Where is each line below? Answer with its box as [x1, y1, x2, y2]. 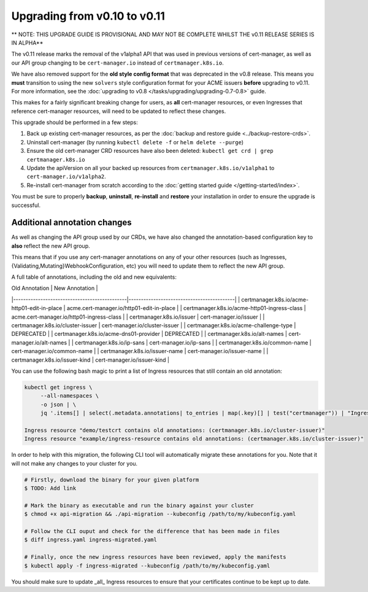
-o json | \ [40, 401, 77, 408]
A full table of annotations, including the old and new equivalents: [11, 273, 177, 281]
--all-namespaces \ [40, 392, 99, 399]
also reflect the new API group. [11, 242, 90, 249]
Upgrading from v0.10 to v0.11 [11, 9, 166, 23]
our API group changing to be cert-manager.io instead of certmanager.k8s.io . [11, 59, 224, 66]
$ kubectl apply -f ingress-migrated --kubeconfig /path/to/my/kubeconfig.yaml [24, 562, 270, 569]
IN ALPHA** [11, 39, 44, 46]
